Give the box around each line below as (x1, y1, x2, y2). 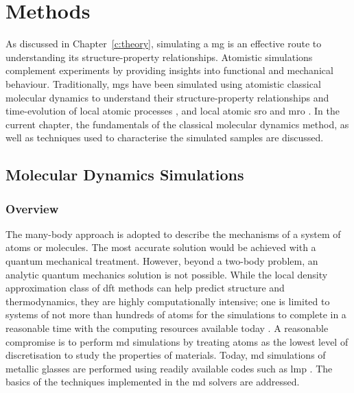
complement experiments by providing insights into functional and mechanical (5, 63, 333, 78)
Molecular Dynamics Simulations (5, 164, 244, 185)
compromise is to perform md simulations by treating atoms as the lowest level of (5, 334, 349, 348)
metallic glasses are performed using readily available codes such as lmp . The (5, 361, 333, 375)
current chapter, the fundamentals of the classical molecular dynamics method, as (5, 117, 349, 131)
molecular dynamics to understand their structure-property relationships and (5, 90, 329, 104)
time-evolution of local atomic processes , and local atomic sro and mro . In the (5, 104, 340, 118)
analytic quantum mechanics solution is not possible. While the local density (5, 267, 328, 281)
